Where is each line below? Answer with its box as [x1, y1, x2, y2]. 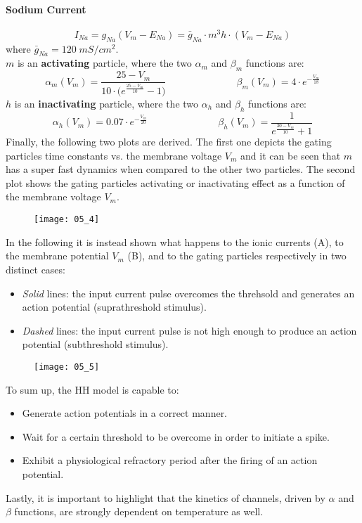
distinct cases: [6, 261, 65, 276]
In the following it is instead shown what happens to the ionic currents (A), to [6, 234, 344, 249]
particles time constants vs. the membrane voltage [6, 148, 222, 162]
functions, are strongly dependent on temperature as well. [14, 504, 264, 519]
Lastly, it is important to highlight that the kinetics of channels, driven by [6, 490, 325, 505]
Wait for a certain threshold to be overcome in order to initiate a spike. [22, 429, 330, 444]
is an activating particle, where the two [17, 56, 192, 70]
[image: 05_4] [34, 214, 100, 225]
